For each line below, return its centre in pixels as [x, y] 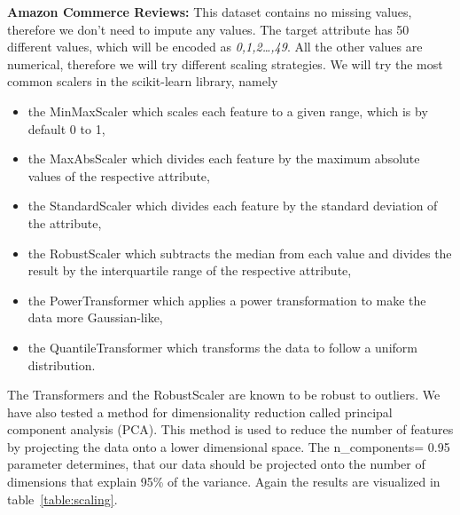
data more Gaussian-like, [95, 317]
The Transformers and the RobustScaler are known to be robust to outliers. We [224, 395]
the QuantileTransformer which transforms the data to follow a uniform [222, 347]
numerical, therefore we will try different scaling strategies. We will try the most [225, 63]
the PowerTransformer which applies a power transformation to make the [227, 300]
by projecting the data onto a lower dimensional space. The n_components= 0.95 [229, 446]
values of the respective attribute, [119, 175]
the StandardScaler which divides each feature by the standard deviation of [233, 206]
